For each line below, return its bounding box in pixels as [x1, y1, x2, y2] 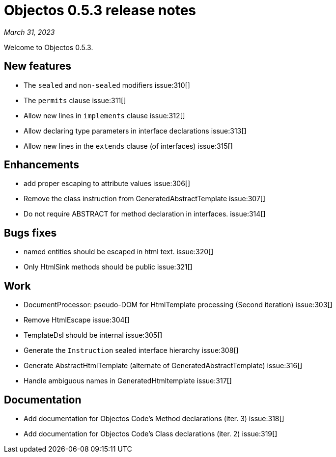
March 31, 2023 [4, 27, 55, 36]
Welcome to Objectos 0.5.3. [4, 43, 93, 52]
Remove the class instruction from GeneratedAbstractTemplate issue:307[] [24, 194, 266, 203]
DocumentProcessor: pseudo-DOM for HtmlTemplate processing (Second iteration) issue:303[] [24, 300, 333, 309]
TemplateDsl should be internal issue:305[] [24, 331, 163, 340]
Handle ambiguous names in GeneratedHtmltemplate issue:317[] [24, 376, 232, 385]
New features [4, 60, 71, 73]
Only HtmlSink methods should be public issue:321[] [24, 263, 193, 271]
